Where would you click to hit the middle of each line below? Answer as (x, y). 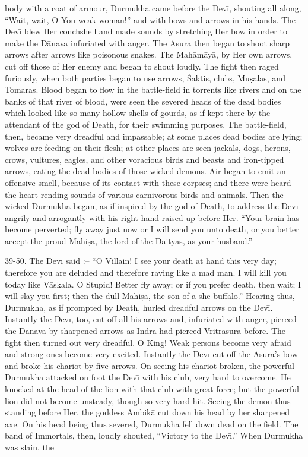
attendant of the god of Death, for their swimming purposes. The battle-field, (146, 124)
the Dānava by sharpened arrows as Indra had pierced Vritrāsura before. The (145, 331)
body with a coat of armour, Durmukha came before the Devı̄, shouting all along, (153, 8)
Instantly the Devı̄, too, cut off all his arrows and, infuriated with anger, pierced (151, 319)
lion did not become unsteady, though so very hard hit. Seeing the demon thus (148, 400)
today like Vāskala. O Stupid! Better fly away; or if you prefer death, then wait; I (153, 284)
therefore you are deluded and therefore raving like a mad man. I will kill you (146, 272)
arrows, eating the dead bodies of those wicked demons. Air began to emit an (145, 171)
